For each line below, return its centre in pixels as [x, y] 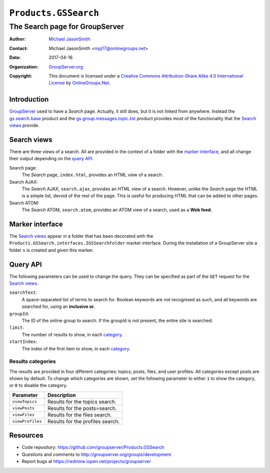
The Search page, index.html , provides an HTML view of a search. [92, 175]
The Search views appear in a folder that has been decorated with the [81, 236]
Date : [15, 58]
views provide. [24, 126]
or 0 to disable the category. [38, 385]
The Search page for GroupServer [67, 27]
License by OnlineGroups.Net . [80, 83]
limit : [17, 327]
